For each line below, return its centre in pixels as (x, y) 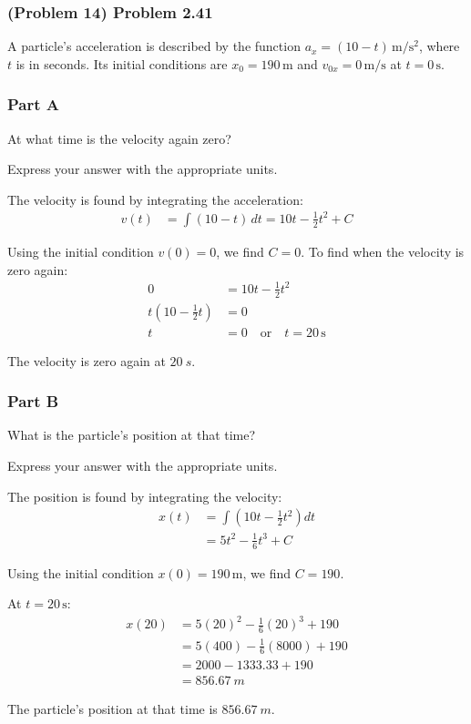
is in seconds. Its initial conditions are (122, 63)
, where (439, 46)
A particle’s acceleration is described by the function (154, 46)
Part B (33, 401)
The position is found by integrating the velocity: (145, 496)
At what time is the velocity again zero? (119, 138)
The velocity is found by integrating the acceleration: (155, 199)
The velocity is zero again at (87, 360)
